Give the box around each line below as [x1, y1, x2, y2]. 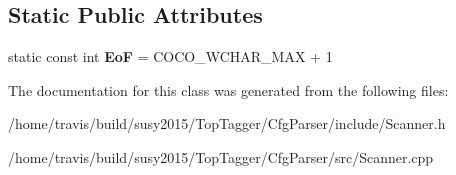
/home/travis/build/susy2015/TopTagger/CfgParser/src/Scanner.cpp [8, 146, 434, 167]
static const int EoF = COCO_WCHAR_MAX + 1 [8, 46, 333, 67]
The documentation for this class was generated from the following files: [8, 79, 449, 100]
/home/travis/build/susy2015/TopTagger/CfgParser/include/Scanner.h [8, 113, 446, 134]
